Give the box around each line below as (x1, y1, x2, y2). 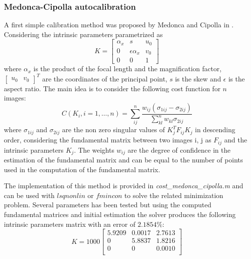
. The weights (74, 144, 114, 155)
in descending (195, 124, 235, 135)
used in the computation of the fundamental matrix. (4, 164, 160, 174)
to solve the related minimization (124, 190, 224, 200)
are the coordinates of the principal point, (42, 73, 167, 83)
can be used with (4, 190, 55, 200)
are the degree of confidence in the (127, 144, 230, 155)
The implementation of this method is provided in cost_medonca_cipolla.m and (4, 180, 243, 191)
